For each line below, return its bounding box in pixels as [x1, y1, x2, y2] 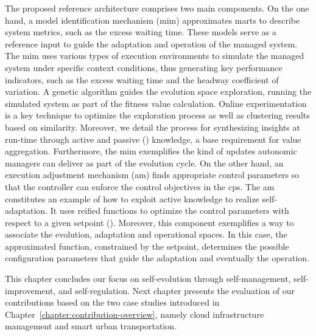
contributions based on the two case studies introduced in [5, 296, 220, 309]
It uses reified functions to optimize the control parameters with [50, 204, 289, 217]
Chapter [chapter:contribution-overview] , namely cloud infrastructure [5, 307, 264, 320]
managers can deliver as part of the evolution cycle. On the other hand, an [5, 156, 284, 169]
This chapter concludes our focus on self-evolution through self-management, [5, 272, 291, 285]
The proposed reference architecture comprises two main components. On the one [5, 2, 309, 14]
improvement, [5, 284, 56, 297]
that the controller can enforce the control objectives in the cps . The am [5, 180, 275, 193]
